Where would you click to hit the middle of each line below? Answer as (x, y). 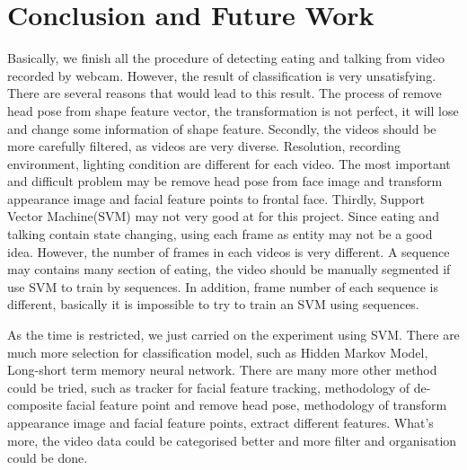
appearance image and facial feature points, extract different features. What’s (220, 422)
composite (35, 405)
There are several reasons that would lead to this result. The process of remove (225, 93)
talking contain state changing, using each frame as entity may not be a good (220, 234)
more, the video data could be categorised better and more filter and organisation (232, 440)
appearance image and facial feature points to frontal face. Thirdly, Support (216, 198)
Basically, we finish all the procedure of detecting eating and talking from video (226, 58)
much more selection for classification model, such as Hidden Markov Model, (218, 352)
